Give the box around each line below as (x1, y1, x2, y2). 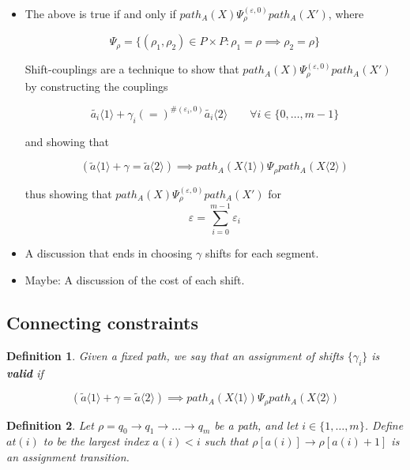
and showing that (24, 133, 110, 149)
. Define (364, 416, 404, 433)
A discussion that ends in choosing (24, 245, 193, 261)
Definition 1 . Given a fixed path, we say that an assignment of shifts (6, 347, 344, 363)
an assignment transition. (6, 448, 130, 464)
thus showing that (24, 185, 112, 201)
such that (204, 433, 249, 449)
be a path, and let (214, 416, 299, 433)
